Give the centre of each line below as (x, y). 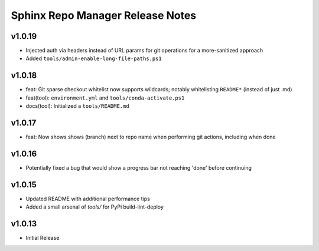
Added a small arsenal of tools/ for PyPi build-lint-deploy (95, 207)
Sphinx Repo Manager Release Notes (104, 15)
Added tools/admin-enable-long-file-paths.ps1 (94, 58)
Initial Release (43, 238)
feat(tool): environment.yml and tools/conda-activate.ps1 (105, 98)
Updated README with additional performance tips (88, 199)
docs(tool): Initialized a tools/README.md (77, 106)
